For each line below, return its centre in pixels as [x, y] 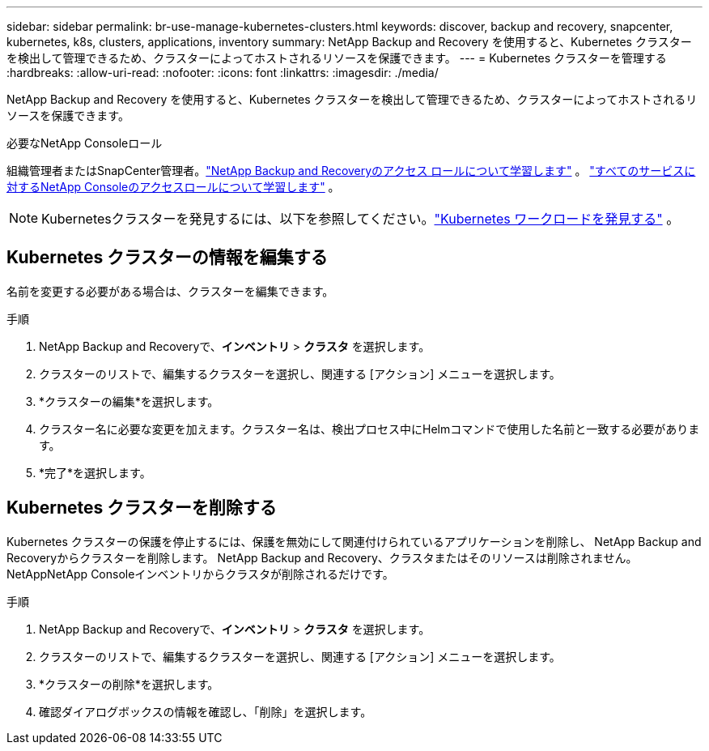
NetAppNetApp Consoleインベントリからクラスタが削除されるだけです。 [200, 574]
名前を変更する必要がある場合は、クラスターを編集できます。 [170, 291]
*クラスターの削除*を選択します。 [129, 684]
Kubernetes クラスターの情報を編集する [167, 258]
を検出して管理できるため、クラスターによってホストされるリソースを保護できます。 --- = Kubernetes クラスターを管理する [337, 58]
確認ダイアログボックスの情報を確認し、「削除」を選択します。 [206, 711]
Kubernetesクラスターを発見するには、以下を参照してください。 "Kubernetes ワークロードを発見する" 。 [361, 219]
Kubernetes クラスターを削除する [142, 508]
